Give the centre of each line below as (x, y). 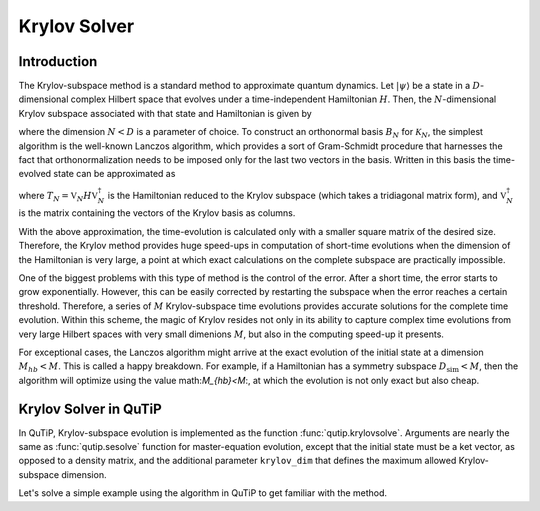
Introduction (58, 61)
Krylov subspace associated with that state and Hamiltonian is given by (165, 113)
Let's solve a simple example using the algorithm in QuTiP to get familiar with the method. (203, 493)
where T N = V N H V (58, 196)
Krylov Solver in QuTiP (90, 408)
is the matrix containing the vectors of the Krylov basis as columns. (157, 213)
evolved (35, 174)
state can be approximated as (114, 174)
